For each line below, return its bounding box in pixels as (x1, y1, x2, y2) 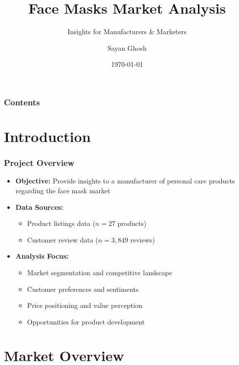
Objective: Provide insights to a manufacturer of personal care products (15, 176, 235, 186)
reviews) (130, 234, 155, 244)
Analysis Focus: (15, 251, 69, 261)
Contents (4, 96, 40, 108)
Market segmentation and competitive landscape (27, 267, 173, 277)
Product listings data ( (27, 218, 95, 228)
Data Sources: (15, 202, 64, 212)
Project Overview (4, 157, 75, 169)
